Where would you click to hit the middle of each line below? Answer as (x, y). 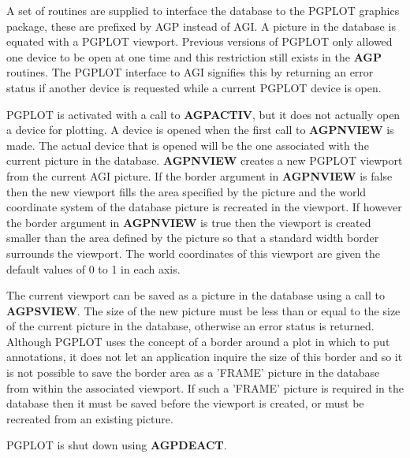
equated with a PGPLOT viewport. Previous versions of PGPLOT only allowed (199, 41)
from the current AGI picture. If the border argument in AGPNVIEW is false (199, 175)
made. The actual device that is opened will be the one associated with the (188, 145)
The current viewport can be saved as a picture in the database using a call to (196, 295)
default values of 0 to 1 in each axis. (93, 268)
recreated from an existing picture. (90, 418)
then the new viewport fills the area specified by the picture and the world (186, 191)
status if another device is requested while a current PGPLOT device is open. (194, 87)
